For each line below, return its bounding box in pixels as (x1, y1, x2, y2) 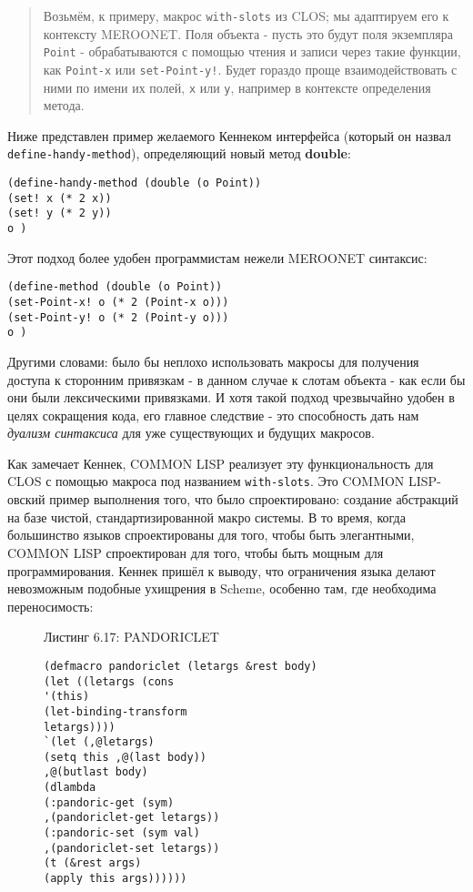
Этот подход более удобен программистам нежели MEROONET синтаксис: (7, 248, 428, 267)
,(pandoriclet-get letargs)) (44, 811, 220, 825)
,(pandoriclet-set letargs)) (44, 841, 220, 855)
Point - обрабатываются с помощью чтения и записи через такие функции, (43, 42, 461, 61)
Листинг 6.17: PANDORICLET (44, 627, 219, 646)
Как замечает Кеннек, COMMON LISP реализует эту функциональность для (7, 453, 434, 472)
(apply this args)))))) (44, 872, 187, 886)
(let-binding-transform (44, 704, 187, 718)
